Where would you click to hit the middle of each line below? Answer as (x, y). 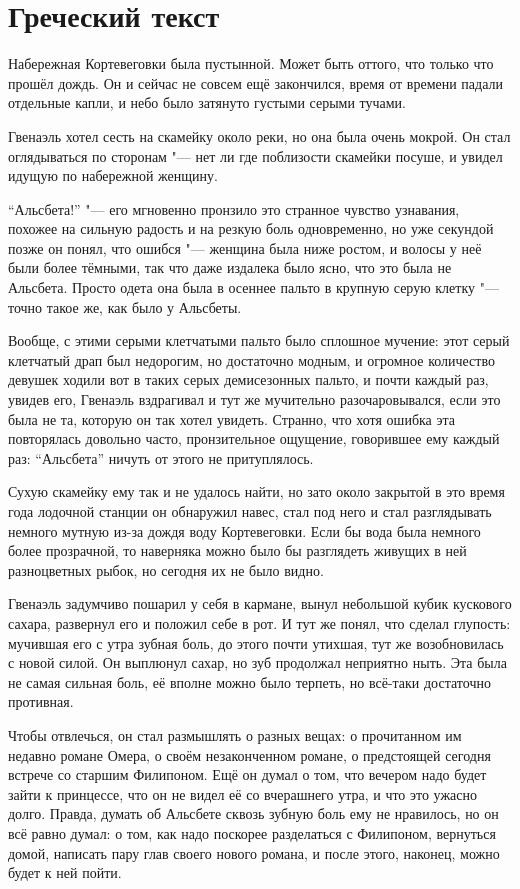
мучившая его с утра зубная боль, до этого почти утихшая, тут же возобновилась (256, 642)
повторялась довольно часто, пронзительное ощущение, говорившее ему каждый (254, 438)
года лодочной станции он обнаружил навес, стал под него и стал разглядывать (250, 511)
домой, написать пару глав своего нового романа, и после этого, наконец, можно (254, 852)
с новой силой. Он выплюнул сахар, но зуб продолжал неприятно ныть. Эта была (257, 662)
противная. (41, 701)
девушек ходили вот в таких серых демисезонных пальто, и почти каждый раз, (248, 379)
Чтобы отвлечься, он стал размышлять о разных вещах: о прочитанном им (235, 734)
